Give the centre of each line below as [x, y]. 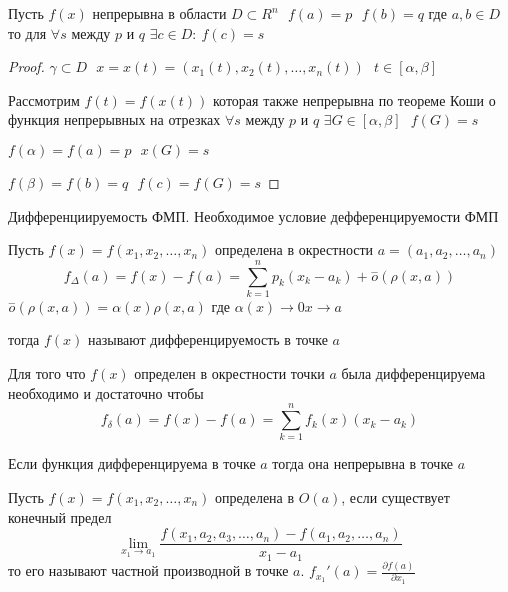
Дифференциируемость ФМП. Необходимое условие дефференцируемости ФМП [253, 215]
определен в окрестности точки [229, 373]
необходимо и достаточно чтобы [106, 392]
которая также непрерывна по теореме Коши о [354, 99]
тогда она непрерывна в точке [363, 463]
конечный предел [60, 516]
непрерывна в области [159, 13]
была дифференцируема [413, 373]
